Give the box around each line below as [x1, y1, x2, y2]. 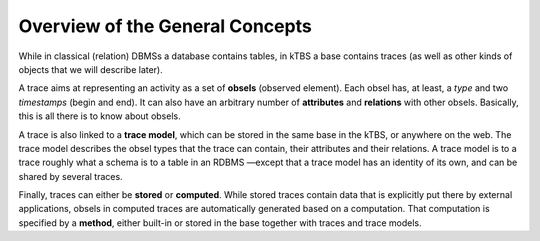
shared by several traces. [18, 170, 124, 182]
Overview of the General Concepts [18, 15, 312, 37]
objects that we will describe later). [18, 63, 164, 75]
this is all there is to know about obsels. [18, 110, 181, 122]
